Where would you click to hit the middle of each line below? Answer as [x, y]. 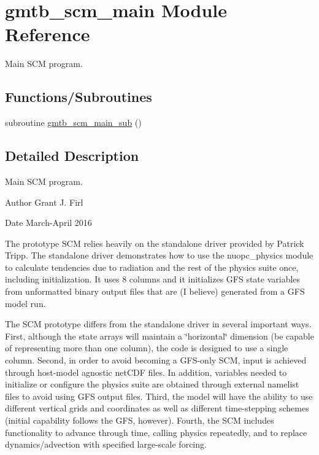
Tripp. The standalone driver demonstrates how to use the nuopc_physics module [159, 255]
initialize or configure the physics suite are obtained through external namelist [152, 384]
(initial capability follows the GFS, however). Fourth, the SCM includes [140, 420]
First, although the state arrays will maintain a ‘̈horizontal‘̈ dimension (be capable [159, 336]
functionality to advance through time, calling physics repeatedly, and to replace [156, 432]
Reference [48, 34]
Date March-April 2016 [48, 223]
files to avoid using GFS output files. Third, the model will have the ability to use [159, 396]
